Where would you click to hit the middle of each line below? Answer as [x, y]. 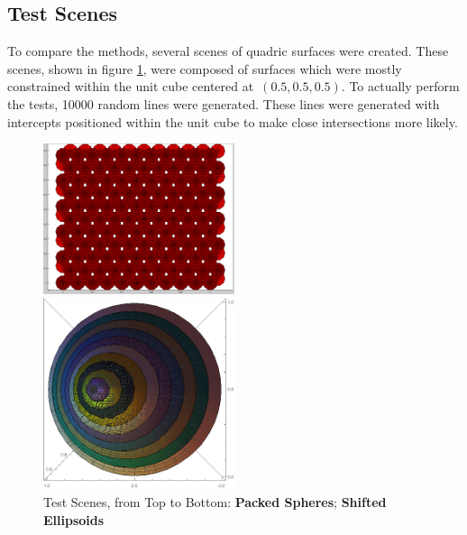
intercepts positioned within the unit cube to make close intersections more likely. [233, 121]
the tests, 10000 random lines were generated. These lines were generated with [224, 103]
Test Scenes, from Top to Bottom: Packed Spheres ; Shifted [215, 501]
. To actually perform [400, 86]
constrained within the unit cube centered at [131, 86]
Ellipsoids [74, 519]
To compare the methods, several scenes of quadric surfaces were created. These [228, 51]
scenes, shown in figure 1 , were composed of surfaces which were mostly [205, 68]
